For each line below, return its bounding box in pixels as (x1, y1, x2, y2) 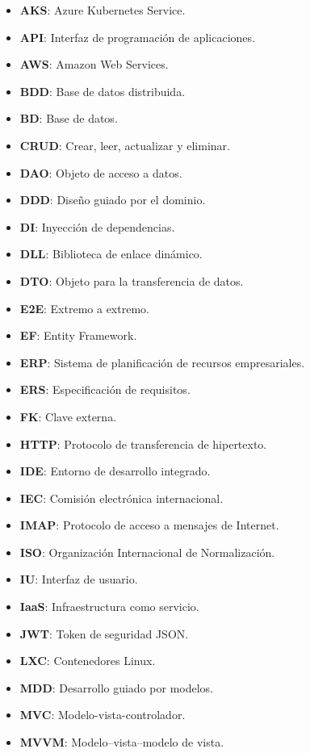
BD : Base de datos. (19, 110, 118, 127)
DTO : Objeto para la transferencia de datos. (19, 272, 244, 289)
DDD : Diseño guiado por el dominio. (19, 191, 206, 208)
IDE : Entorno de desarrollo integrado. (19, 462, 211, 479)
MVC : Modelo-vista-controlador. (19, 706, 186, 723)
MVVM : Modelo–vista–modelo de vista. (19, 734, 224, 751)
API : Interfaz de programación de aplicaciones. (19, 28, 255, 45)
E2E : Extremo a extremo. (19, 299, 149, 316)
